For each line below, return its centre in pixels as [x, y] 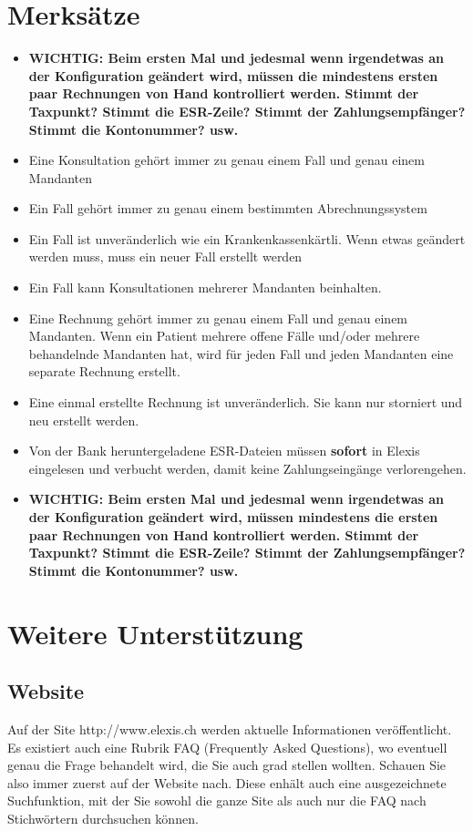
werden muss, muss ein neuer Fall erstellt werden [165, 256]
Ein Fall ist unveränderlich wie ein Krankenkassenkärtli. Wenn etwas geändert [247, 238]
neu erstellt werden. [84, 420]
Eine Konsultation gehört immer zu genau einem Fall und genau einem [226, 160]
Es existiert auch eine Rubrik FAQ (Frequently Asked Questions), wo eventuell [227, 747]
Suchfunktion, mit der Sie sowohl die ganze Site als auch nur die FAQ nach [217, 800]
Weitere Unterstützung [155, 633]
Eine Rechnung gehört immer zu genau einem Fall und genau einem [218, 318]
